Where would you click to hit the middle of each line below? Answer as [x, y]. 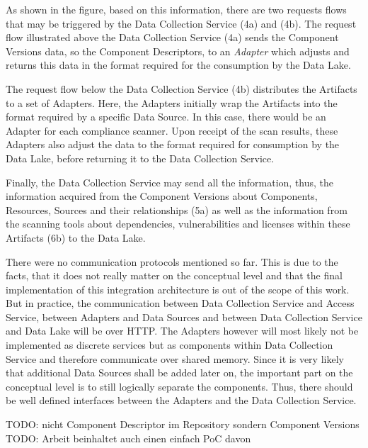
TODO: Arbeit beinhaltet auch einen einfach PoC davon [128, 438]
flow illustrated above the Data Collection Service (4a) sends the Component [172, 37]
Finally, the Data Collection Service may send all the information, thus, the [170, 182]
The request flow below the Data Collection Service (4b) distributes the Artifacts [182, 88]
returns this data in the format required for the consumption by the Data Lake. [178, 65]
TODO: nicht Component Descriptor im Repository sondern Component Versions [183, 424]
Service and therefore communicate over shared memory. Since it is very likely [175, 358]
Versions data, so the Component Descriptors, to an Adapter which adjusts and [178, 51]
